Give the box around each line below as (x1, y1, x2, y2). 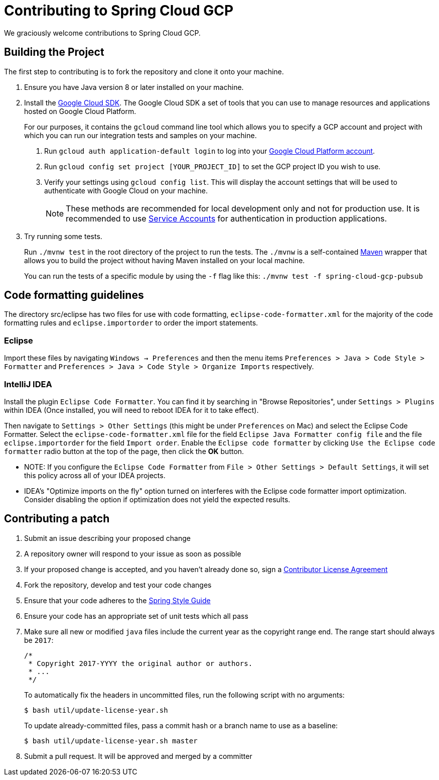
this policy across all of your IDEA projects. (24, 471, 166, 480)
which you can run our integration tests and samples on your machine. (24, 131, 257, 140)
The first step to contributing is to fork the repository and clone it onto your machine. (4, 67, 284, 76)
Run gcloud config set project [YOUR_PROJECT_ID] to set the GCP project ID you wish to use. (44, 162, 381, 171)
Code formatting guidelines (4, 289, 144, 302)
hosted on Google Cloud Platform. (24, 106, 136, 116)
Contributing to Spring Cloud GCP (4, 2, 234, 19)
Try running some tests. (24, 232, 102, 241)
